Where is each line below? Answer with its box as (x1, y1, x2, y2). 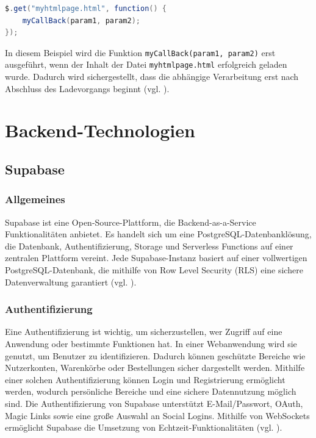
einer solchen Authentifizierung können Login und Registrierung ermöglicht (5, 373, 285, 386)
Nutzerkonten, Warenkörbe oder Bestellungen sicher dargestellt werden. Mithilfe (5, 361, 305, 374)
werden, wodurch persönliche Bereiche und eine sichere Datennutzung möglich (5, 385, 296, 398)
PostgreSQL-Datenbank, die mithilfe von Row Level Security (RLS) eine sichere (5, 264, 303, 276)
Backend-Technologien (5, 118, 195, 143)
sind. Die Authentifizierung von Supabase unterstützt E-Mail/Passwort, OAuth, (5, 397, 303, 409)
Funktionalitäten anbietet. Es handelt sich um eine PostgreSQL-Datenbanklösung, (5, 228, 312, 240)
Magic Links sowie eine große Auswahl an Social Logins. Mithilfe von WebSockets (5, 409, 310, 422)
